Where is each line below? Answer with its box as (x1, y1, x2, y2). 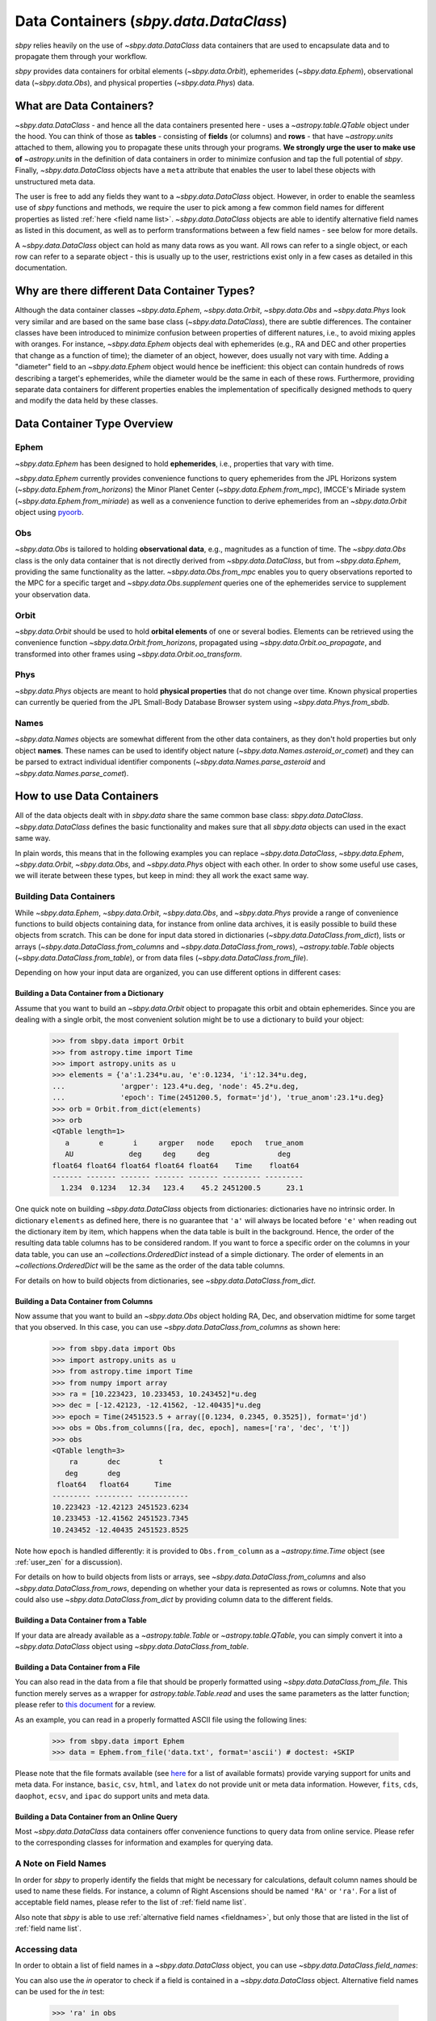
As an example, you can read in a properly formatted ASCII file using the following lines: (15, 1715, 307, 1724)
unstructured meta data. (15, 176, 96, 186)
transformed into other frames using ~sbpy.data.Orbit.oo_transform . (15, 649, 242, 659)
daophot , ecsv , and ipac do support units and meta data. (15, 1791, 210, 1800)
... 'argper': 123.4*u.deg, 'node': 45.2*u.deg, (52, 1082, 300, 1091)
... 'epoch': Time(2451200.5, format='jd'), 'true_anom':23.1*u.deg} (52, 1093, 385, 1103)
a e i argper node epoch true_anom (65, 1138, 304, 1147)
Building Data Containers (15, 891, 115, 902)
